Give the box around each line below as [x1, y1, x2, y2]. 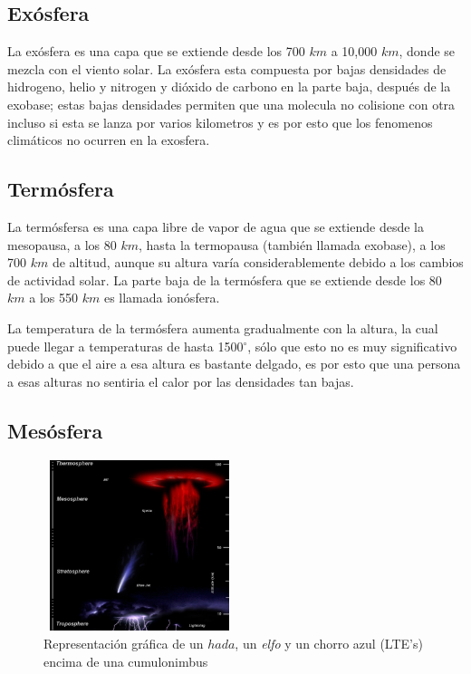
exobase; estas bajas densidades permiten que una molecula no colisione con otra [7, 94, 456, 113]
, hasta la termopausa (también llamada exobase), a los [139, 235, 446, 254]
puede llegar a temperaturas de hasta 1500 [7, 336, 244, 355]
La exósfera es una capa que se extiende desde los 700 [7, 42, 305, 61]
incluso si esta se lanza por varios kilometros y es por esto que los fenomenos [7, 112, 433, 131]
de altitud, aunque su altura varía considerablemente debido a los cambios [52, 253, 464, 272]
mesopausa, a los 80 [7, 235, 117, 254]
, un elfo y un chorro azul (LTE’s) [235, 634, 423, 653]
